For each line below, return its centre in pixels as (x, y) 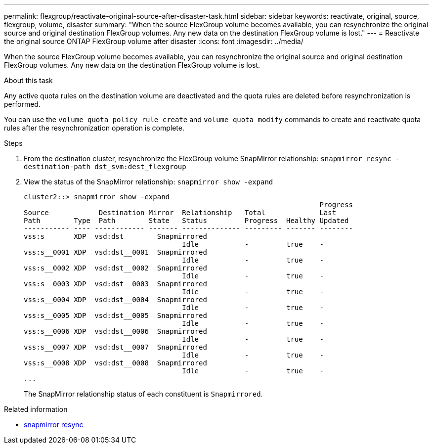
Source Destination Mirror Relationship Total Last (180, 213)
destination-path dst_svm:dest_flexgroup (105, 167)
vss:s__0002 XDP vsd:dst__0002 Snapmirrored (115, 268)
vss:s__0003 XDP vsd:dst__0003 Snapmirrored (115, 284)
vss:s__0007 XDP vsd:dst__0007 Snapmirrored (115, 347)
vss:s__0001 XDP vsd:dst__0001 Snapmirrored (115, 252)
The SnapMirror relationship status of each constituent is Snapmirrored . (143, 394)
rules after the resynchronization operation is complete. (94, 128)
